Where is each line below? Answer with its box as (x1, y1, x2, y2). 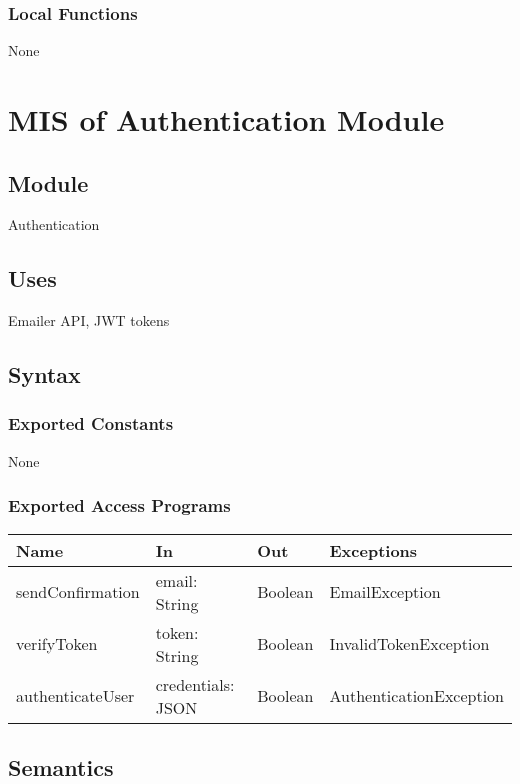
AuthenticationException (329, 684, 504, 708)
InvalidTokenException (329, 632, 490, 656)
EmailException (329, 580, 441, 604)
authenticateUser (16, 684, 135, 708)
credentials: (155, 672, 235, 696)
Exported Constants (8, 411, 174, 436)
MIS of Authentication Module (8, 99, 445, 139)
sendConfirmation (16, 580, 140, 604)
